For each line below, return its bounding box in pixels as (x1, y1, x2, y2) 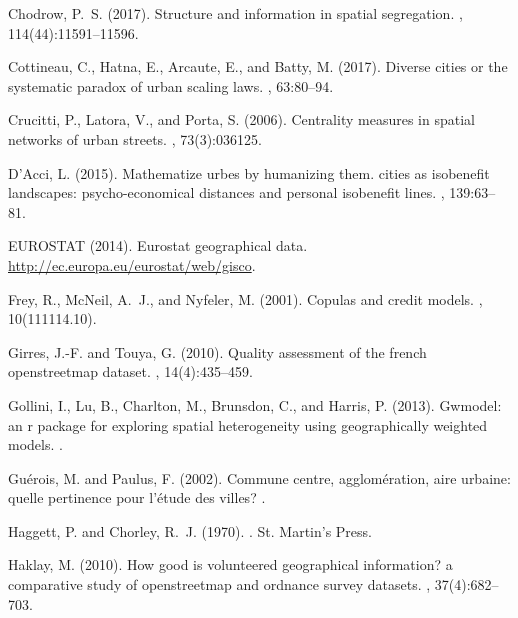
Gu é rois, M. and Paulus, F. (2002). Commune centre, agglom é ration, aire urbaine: (8, 467, 511, 488)
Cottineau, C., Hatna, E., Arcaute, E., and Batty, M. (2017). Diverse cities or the (8, 56, 508, 77)
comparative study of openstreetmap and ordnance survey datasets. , (8, 574, 431, 595)
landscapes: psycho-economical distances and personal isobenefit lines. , (8, 182, 445, 203)
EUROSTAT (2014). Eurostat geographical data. (8, 235, 308, 256)
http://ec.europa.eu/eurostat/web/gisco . (8, 254, 256, 275)
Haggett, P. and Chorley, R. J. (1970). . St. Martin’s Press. (8, 520, 372, 541)
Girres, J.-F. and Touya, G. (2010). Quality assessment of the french (8, 341, 427, 362)
